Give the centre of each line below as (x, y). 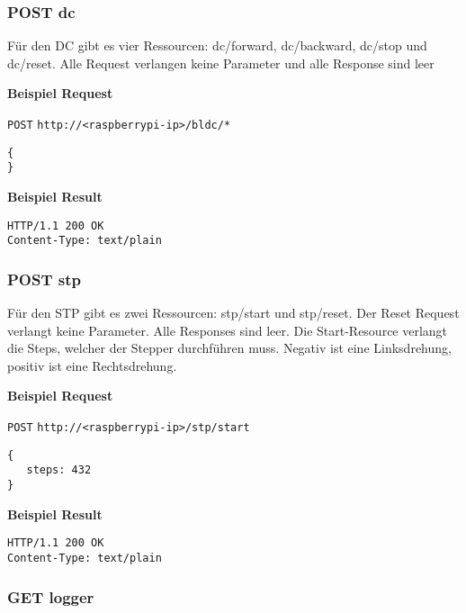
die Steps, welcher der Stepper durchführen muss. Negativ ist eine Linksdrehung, (229, 348)
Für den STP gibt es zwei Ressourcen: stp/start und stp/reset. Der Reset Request (233, 313)
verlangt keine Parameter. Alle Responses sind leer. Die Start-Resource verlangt (228, 330)
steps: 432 (59, 470)
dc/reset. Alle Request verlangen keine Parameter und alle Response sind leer (221, 63)
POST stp (44, 279)
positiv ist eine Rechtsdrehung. (92, 365)
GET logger (51, 596)
